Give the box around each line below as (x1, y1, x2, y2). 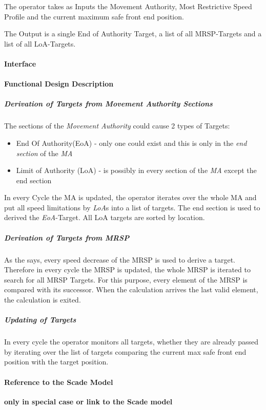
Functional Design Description (4, 78, 114, 89)
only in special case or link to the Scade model (4, 396, 173, 406)
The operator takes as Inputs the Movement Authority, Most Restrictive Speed (4, 1, 252, 11)
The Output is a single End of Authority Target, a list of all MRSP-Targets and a (4, 28, 262, 39)
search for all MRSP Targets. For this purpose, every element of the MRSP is (4, 274, 248, 285)
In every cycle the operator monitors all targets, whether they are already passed (4, 336, 259, 347)
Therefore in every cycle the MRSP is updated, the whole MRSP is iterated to (4, 264, 251, 275)
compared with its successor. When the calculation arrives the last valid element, (4, 284, 258, 295)
